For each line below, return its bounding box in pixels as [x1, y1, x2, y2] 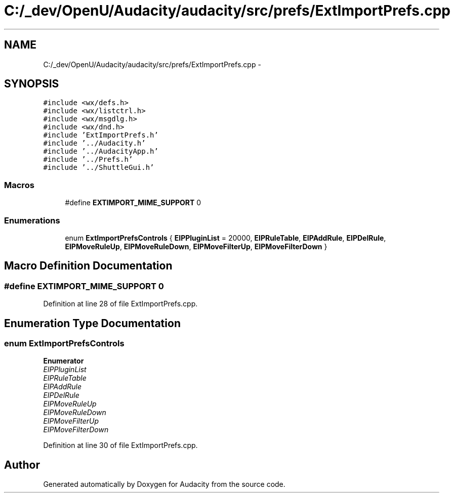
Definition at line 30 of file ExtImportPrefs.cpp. [43, 441, 198, 450]
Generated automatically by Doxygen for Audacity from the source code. [43, 480, 285, 489]
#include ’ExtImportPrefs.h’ [43, 131, 158, 140]
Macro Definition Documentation [4, 259, 173, 273]
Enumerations [4, 215, 60, 225]
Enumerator [43, 356, 84, 366]
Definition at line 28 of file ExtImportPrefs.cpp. [43, 299, 198, 308]
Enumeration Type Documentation [4, 317, 181, 330]
